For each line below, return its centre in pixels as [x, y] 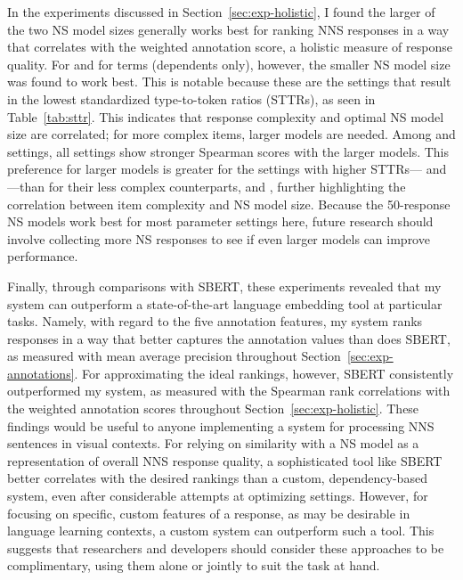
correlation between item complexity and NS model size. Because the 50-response [229, 204]
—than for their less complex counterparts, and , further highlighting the [207, 186]
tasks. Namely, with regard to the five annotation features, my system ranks [215, 321]
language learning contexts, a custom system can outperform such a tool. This [221, 531]
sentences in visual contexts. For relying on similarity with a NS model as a [213, 443]
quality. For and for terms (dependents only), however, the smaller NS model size [229, 64]
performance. [43, 256]
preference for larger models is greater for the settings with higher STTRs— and [227, 169]
